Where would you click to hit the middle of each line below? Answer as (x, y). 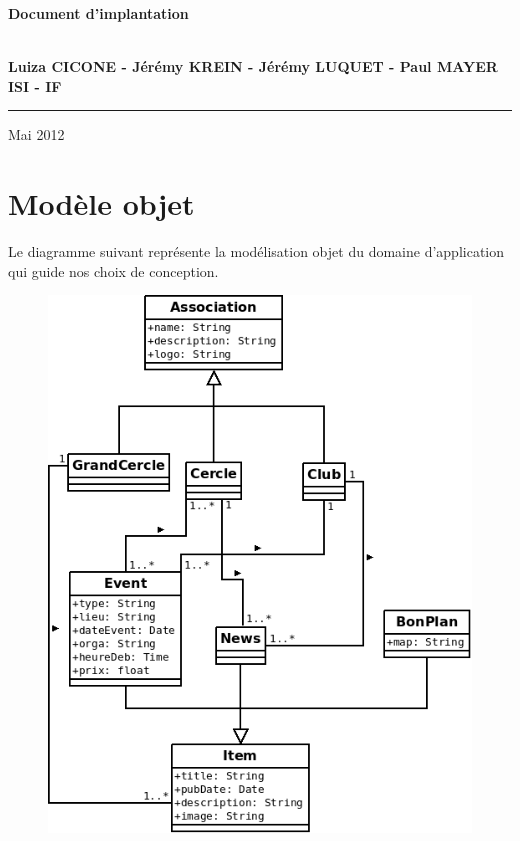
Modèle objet (101, 203)
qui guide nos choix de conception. (113, 270)
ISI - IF (35, 85)
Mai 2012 (36, 134)
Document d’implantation (98, 13)
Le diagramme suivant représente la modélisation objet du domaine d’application (256, 251)
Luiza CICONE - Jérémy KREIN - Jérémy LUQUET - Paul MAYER (253, 66)
